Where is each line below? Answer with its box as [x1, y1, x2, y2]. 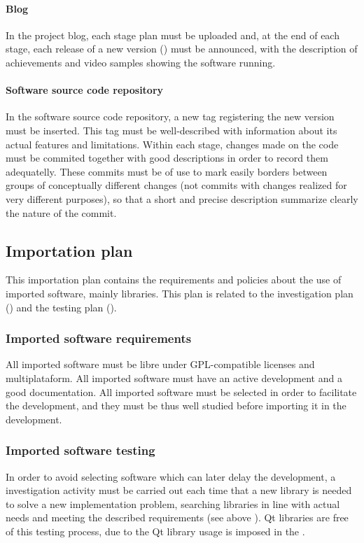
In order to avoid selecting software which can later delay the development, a [6, 469, 336, 484]
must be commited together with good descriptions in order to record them [6, 150, 328, 165]
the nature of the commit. [6, 205, 117, 220]
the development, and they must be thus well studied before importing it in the [6, 398, 346, 413]
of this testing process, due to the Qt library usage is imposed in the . [6, 523, 305, 538]
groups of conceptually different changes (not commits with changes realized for [6, 178, 347, 192]
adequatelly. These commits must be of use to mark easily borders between [6, 164, 328, 178]
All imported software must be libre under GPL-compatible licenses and [6, 357, 315, 372]
